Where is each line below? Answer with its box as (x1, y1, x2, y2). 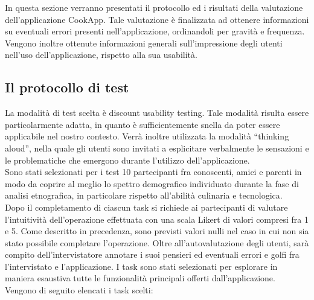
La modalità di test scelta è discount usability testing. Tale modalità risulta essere (5, 106, 309, 119)
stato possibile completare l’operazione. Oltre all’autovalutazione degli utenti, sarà (5, 236, 309, 249)
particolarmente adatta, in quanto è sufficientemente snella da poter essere (5, 118, 280, 130)
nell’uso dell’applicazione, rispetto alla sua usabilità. (5, 48, 197, 61)
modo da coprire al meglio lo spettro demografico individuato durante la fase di (5, 177, 299, 190)
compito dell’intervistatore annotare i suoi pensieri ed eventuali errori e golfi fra (5, 248, 300, 261)
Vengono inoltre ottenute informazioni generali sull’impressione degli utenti (5, 36, 283, 49)
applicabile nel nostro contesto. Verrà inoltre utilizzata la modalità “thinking (5, 130, 289, 142)
